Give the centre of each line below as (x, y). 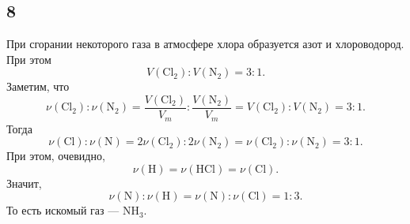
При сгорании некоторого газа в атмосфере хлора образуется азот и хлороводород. (205, 44)
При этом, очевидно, (56, 156)
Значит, (24, 183)
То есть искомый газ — (63, 210)
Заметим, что (38, 86)
